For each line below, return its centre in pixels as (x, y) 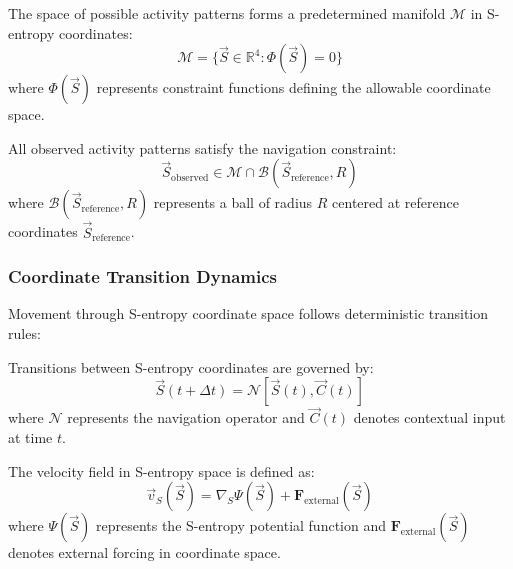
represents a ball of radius (233, 202)
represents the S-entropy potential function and (240, 525)
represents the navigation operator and (186, 417)
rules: (24, 333)
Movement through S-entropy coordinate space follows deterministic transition (248, 313)
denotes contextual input (429, 417)
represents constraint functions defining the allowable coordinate (293, 87)
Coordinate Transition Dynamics (142, 276)
